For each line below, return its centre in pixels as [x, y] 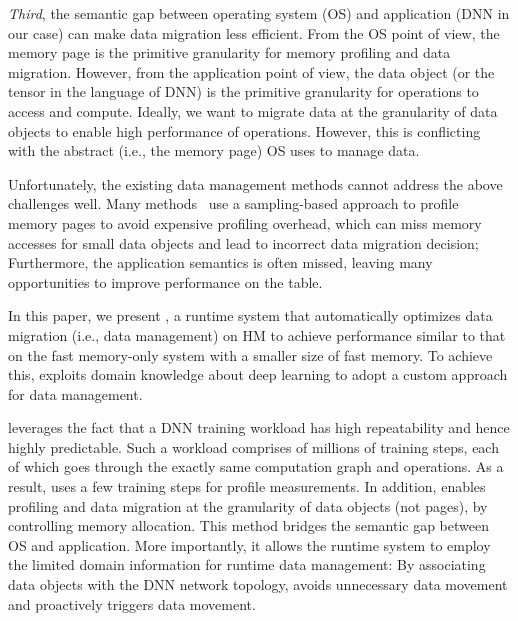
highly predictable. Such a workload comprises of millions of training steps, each [253, 446]
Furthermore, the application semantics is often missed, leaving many [220, 262]
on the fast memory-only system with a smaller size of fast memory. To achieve [250, 354]
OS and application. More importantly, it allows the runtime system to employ [249, 544]
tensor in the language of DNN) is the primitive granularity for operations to [243, 91]
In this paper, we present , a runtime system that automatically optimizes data [250, 315]
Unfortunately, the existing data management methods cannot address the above [255, 183]
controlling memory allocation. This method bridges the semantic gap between [248, 525]
